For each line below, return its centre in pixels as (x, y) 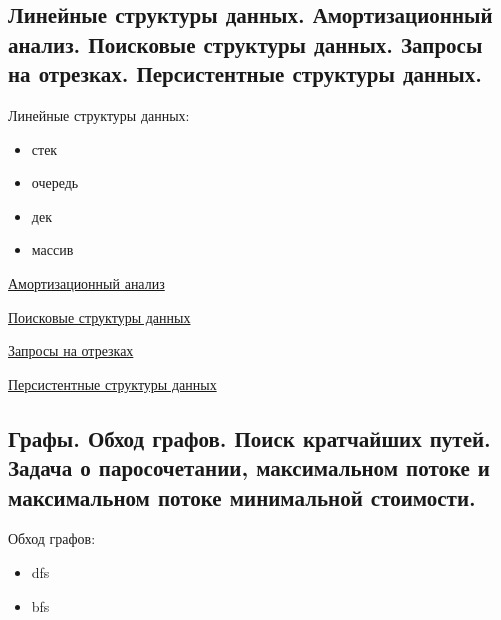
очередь (55, 182)
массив (52, 249)
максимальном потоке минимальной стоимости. (242, 496)
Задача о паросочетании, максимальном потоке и (249, 467)
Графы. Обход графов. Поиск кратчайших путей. (249, 437)
